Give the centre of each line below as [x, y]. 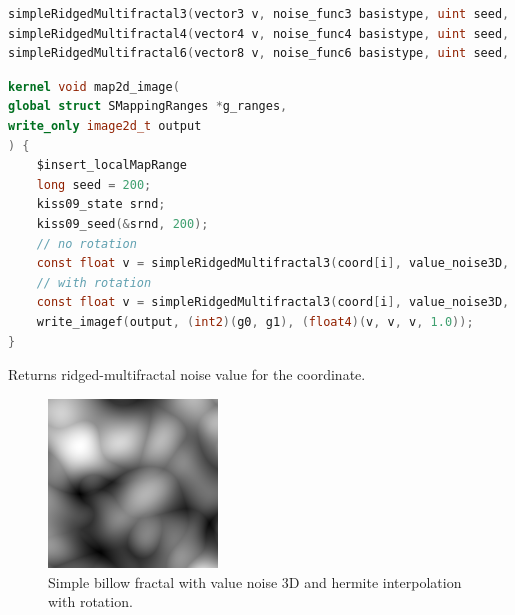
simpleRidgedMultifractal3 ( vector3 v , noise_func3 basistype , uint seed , [259, 14]
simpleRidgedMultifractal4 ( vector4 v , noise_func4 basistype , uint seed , [259, 33]
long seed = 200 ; [94, 184]
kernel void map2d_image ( [94, 86]
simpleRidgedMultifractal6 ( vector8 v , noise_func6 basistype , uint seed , [259, 53]
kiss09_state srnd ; [101, 204]
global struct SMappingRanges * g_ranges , [148, 106]
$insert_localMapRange [111, 165]
